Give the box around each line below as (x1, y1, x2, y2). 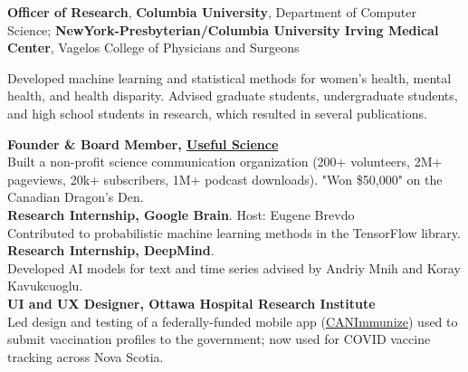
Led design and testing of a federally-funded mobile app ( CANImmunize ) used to (7, 311, 458, 330)
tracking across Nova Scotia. (7, 347, 164, 366)
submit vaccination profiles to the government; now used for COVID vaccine (7, 329, 431, 348)
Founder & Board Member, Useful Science (7, 134, 279, 153)
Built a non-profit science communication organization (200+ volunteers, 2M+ (7, 152, 443, 171)
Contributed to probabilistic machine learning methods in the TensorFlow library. (7, 223, 461, 242)
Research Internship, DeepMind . (7, 241, 215, 260)
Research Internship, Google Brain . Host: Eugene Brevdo (7, 205, 355, 224)
